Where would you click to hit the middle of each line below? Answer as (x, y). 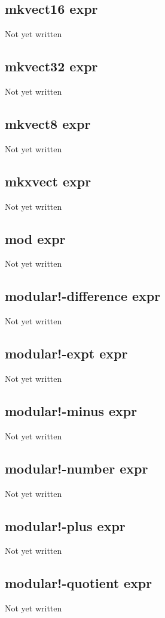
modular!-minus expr (71, 410)
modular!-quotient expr (79, 583)
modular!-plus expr (65, 525)
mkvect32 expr (51, 66)
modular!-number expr (77, 468)
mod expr (35, 238)
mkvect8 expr (48, 123)
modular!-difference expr (83, 296)
